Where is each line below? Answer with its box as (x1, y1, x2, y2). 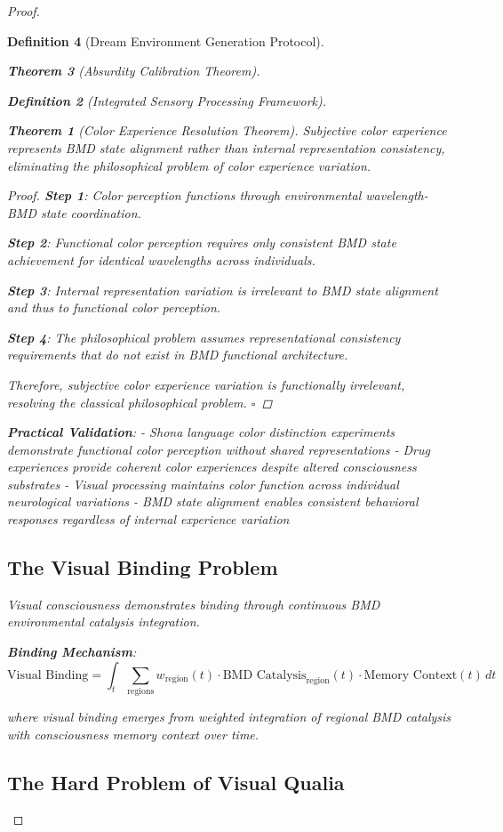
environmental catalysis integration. (7, 612, 200, 631)
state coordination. (40, 203, 141, 222)
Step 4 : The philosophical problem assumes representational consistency (7, 327, 401, 346)
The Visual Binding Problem (7, 553, 278, 581)
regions (127, 686, 155, 696)
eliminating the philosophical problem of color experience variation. (7, 156, 371, 174)
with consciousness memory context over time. (7, 724, 259, 743)
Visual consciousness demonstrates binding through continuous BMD (7, 594, 380, 613)
